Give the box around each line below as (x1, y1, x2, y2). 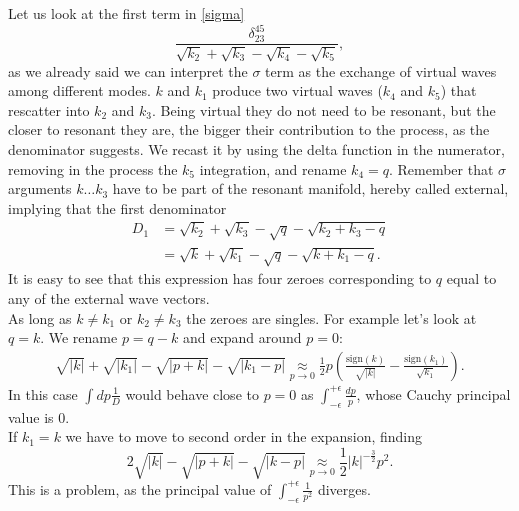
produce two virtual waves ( (212, 80, 383, 101)
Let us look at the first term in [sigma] (8, 3, 245, 23)
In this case (8, 383, 78, 404)
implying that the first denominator (8, 197, 227, 218)
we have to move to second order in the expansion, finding (65, 426, 423, 447)
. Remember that (388, 158, 494, 179)
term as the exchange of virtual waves (265, 60, 497, 81)
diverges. (317, 478, 371, 499)
